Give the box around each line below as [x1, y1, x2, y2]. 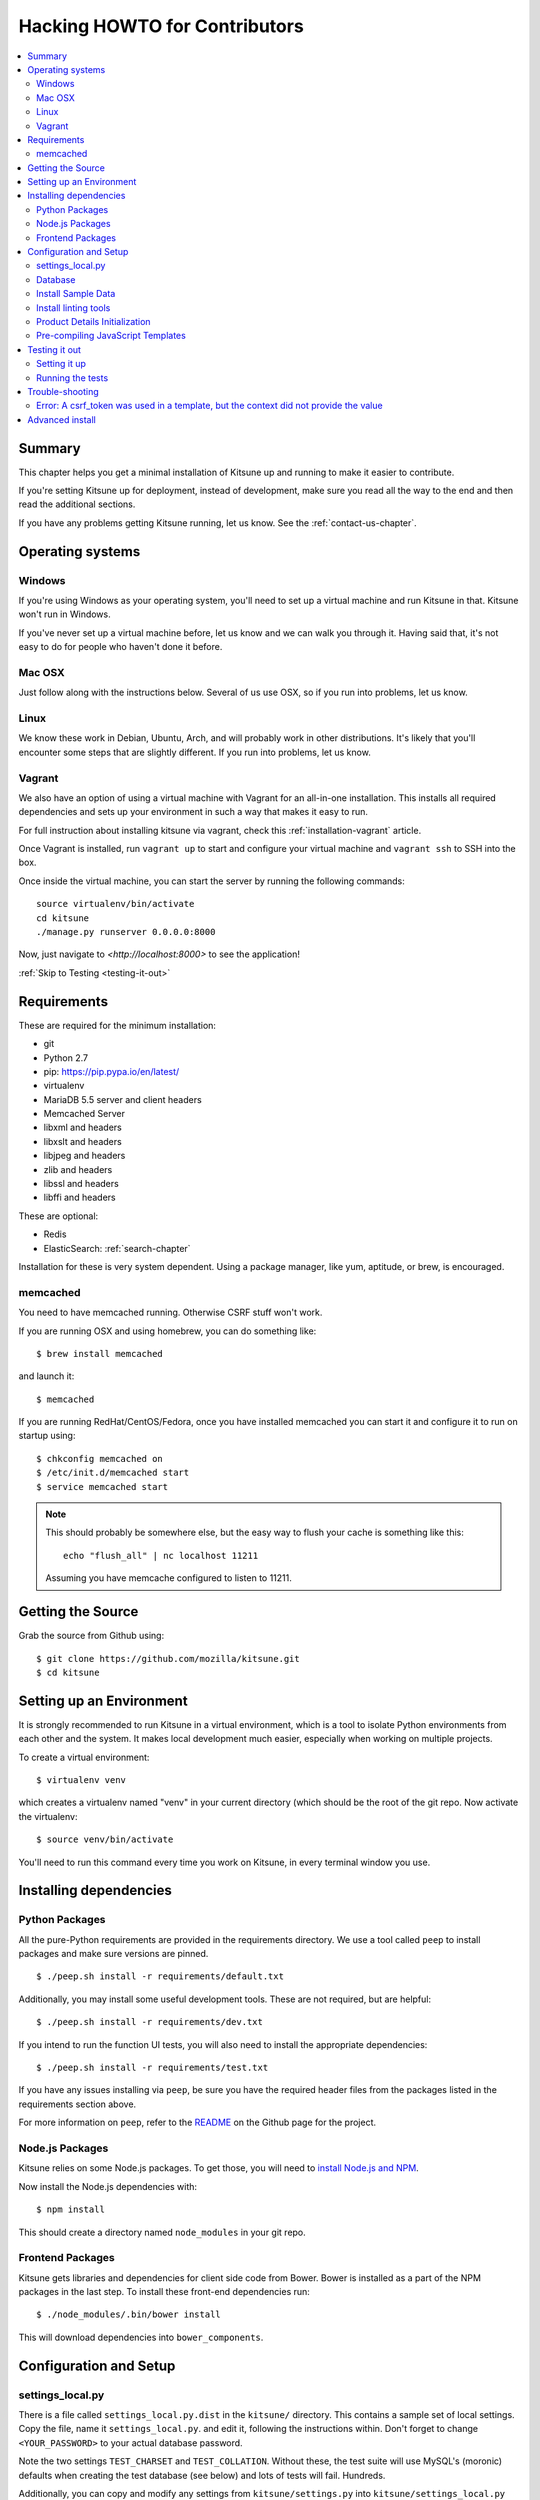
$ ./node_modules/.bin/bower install [36, 2309, 222, 2320]
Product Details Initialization [36, 315, 151, 327]
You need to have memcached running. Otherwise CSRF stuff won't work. [18, 1306, 323, 1319]
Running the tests [36, 371, 109, 384]
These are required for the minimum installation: [18, 1019, 217, 1031]
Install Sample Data [36, 288, 116, 300]
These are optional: [18, 1210, 99, 1222]
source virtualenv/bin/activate [36, 898, 195, 910]
